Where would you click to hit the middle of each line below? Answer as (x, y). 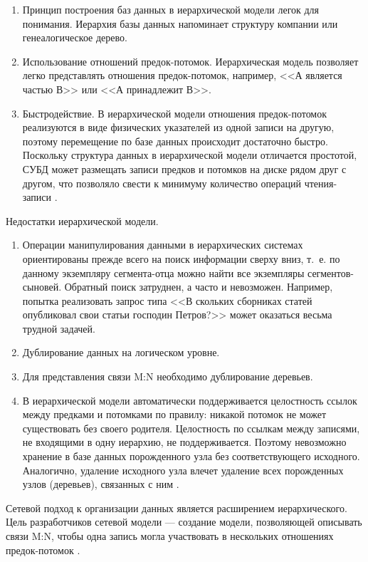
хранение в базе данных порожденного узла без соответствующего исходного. (191, 456)
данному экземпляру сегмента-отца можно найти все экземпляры (163, 272)
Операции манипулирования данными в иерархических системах (163, 245)
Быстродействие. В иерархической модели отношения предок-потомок (175, 113)
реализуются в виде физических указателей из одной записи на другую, (178, 127)
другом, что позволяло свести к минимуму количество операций (162, 183)
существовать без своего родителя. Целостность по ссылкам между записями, (191, 428)
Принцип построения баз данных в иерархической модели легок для (171, 9)
